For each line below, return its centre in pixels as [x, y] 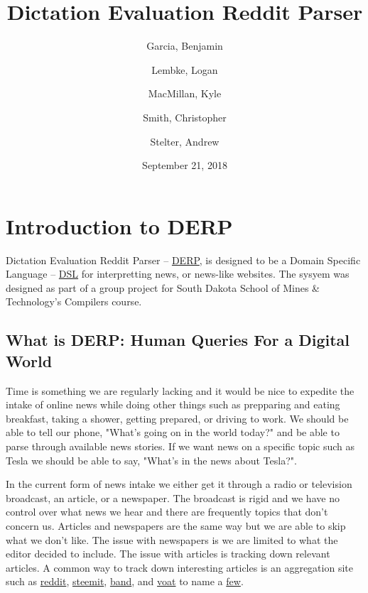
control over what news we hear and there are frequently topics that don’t [167, 512]
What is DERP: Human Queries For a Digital [178, 340]
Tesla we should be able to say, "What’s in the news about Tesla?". [151, 460]
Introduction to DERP [119, 225]
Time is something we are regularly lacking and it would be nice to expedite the [180, 390]
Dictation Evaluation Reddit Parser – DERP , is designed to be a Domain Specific [183, 260]
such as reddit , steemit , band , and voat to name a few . [125, 581]
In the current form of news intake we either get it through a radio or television [179, 484]
